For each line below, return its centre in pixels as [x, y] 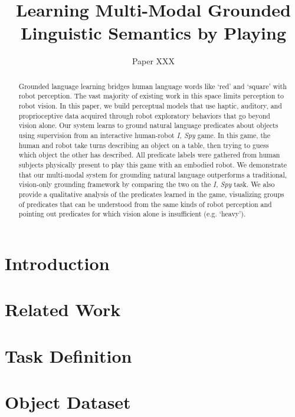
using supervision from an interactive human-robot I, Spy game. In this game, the [144, 135]
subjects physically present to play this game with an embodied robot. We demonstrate [153, 164]
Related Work [63, 309]
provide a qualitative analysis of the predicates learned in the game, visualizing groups [151, 194]
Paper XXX [153, 61]
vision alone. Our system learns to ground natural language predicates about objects [148, 125]
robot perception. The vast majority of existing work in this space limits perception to [151, 96]
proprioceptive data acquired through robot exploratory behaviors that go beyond [144, 115]
